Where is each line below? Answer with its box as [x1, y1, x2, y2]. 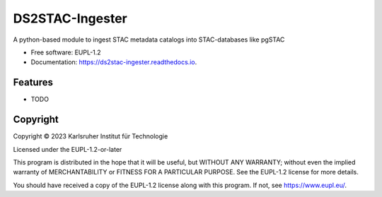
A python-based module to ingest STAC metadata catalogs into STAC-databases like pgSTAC [13, 35, 285, 44]
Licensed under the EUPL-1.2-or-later [13, 145, 122, 153]
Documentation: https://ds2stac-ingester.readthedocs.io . [30, 58, 197, 66]
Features [13, 76, 53, 88]
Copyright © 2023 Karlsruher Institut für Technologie [13, 132, 168, 141]
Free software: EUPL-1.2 [30, 48, 102, 56]
